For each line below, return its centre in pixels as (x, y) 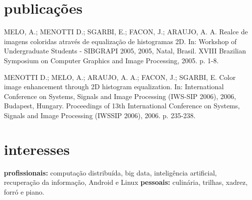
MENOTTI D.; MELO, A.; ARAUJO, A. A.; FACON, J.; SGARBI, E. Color (120, 77)
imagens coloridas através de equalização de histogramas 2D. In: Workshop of (120, 41)
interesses (37, 149)
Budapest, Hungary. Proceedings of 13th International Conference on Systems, (122, 106)
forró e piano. (24, 191)
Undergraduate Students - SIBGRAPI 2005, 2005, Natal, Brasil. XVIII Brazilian (125, 51)
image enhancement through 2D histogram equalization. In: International (114, 87)
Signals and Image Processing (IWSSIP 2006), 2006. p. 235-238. (100, 115)
